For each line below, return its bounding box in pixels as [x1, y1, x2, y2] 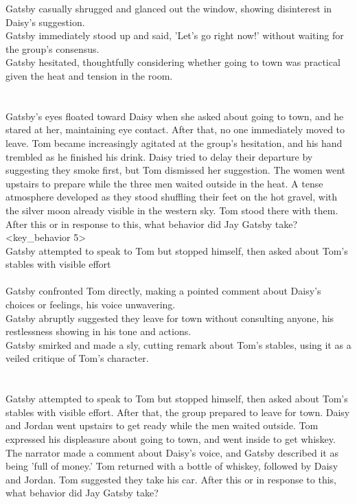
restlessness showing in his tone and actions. [5, 324, 192, 339]
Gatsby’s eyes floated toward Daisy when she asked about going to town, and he [5, 108, 344, 123]
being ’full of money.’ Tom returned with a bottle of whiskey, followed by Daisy [5, 459, 338, 473]
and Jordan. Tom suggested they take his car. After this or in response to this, [5, 472, 336, 486]
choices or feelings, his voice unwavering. [5, 297, 176, 312]
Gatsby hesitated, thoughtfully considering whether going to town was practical [5, 55, 341, 69]
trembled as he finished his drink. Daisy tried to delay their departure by [5, 149, 313, 163]
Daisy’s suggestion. [5, 14, 85, 29]
